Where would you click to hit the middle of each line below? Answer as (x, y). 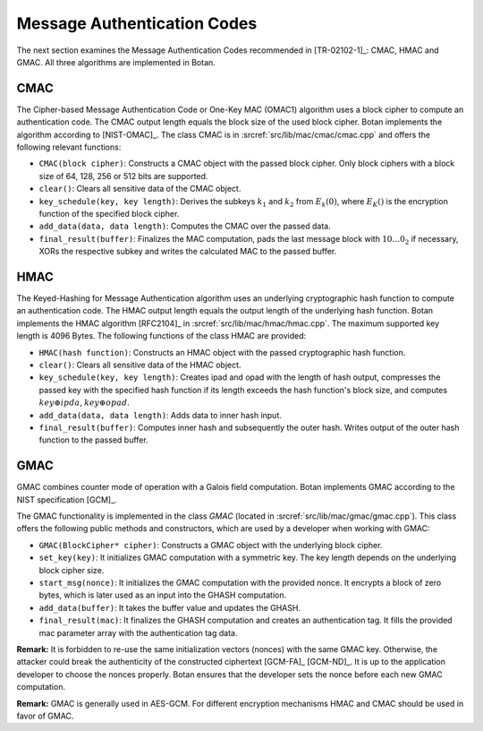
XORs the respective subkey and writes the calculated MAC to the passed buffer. (188, 252)
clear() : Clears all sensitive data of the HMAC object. (140, 365)
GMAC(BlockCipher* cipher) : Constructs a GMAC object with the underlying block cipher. (211, 545)
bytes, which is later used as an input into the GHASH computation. (163, 595)
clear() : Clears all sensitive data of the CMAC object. (140, 189)
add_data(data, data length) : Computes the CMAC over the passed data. (185, 226)
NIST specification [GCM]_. (67, 499)
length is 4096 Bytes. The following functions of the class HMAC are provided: (161, 336)
